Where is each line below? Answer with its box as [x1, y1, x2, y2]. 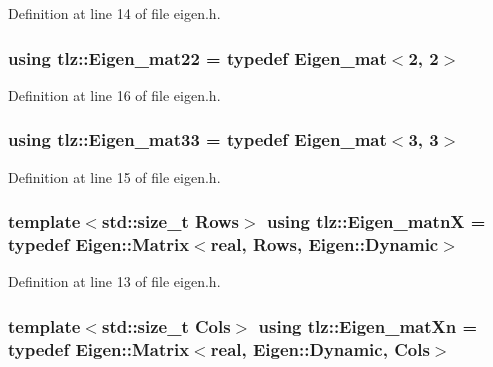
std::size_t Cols [101, 313, 231, 338]
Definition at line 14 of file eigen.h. [8, 3, 221, 23]
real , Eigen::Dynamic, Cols [210, 336, 430, 361]
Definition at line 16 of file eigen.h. [8, 84, 221, 105]
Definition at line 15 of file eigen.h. [8, 166, 221, 187]
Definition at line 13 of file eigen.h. [8, 271, 221, 292]
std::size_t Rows [101, 209, 240, 234]
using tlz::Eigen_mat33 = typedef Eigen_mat [8, 127, 387, 152]
